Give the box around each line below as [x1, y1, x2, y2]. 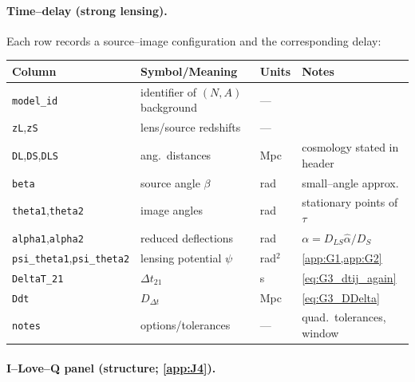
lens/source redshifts [140, 119, 241, 136]
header [302, 154, 334, 171]
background [140, 99, 197, 116]
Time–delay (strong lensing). [6, 2, 168, 18]
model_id [12, 95, 58, 107]
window [302, 325, 339, 341]
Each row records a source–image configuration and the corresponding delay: [6, 32, 381, 49]
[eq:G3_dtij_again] [302, 269, 397, 286]
